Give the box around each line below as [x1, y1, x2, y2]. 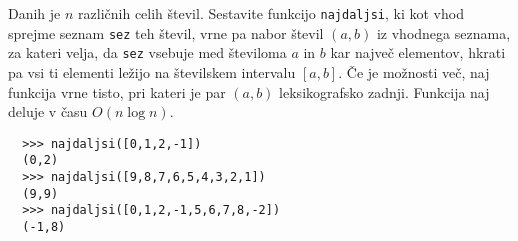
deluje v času [8, 101, 88, 122]
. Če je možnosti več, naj [338, 61, 490, 82]
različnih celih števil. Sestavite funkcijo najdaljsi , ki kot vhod [78, 3, 464, 23]
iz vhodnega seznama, [376, 22, 511, 43]
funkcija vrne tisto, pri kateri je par [8, 81, 226, 102]
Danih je [8, 3, 61, 23]
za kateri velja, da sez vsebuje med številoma [8, 42, 287, 63]
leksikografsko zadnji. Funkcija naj [279, 81, 490, 102]
